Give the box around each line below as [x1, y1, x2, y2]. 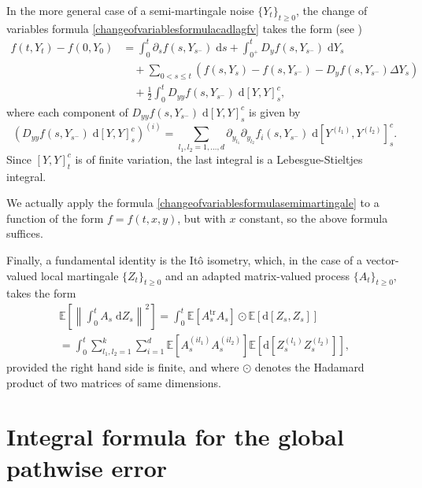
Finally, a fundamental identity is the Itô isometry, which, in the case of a [6, 252, 362, 268]
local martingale [40, 267, 119, 283]
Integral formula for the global [6, 420, 344, 453]
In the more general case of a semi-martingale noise [6, 2, 254, 18]
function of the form [6, 209, 104, 226]
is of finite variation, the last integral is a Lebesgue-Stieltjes [75, 150, 363, 167]
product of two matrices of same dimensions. [6, 374, 221, 390]
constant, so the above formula [239, 209, 388, 226]
